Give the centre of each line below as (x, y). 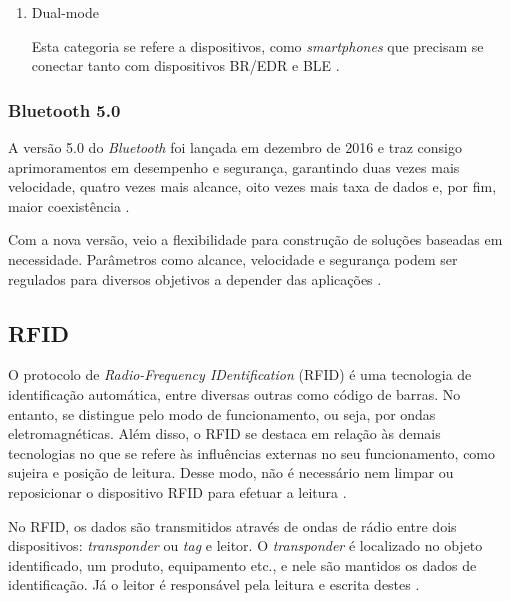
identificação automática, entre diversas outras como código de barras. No (234, 393)
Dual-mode (65, 12)
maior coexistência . (69, 205)
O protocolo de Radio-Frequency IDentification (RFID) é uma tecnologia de (240, 374)
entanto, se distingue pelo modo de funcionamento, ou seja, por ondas (222, 413)
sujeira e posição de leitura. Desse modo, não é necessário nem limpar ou (231, 472)
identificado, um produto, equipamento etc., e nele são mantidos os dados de (242, 564)
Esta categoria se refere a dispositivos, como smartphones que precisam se (257, 45)
